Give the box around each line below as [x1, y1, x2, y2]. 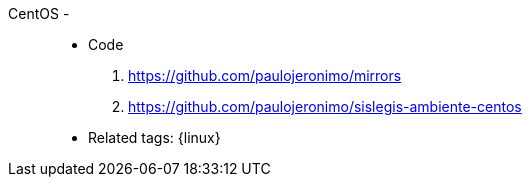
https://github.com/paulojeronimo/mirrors [128, 67, 402, 84]
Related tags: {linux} [88, 129, 221, 146]
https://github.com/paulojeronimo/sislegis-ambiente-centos [128, 98, 522, 115]
